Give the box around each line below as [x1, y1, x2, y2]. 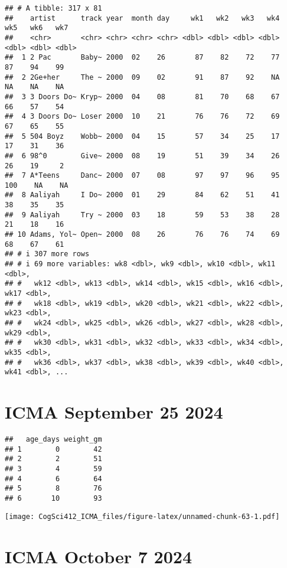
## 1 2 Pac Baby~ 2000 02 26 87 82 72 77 [5, 53, 280, 62]
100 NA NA [5, 181, 69, 190]
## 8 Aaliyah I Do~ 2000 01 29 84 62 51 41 [5, 191, 280, 200]
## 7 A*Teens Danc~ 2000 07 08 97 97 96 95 [5, 171, 280, 180]
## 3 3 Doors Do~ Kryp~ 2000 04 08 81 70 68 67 [5, 92, 280, 101]
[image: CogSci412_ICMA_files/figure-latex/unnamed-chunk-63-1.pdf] [5, 512, 280, 521]
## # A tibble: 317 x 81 [5, 4, 102, 12]
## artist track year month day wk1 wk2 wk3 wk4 [5, 14, 280, 22]
